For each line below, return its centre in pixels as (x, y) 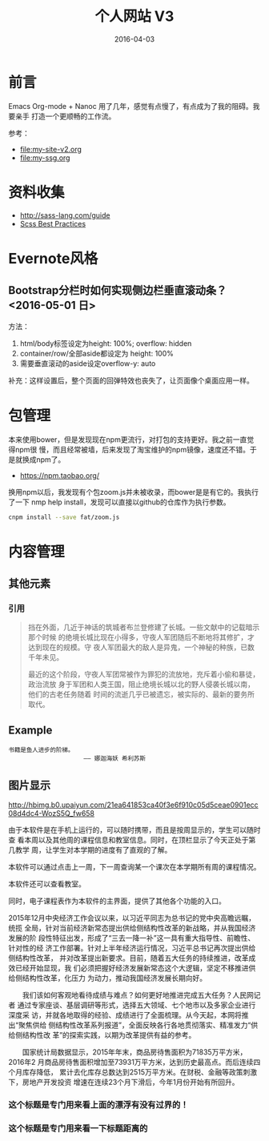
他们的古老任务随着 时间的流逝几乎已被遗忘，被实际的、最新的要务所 (141, 694)
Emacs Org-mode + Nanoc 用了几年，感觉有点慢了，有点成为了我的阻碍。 (131, 106)
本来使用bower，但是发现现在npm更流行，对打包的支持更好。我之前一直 (128, 439)
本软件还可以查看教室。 (47, 884)
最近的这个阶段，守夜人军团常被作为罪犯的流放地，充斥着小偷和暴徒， (144, 674)
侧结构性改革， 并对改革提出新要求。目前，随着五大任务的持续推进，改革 (128, 958)
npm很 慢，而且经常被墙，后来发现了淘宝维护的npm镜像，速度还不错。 (132, 449)
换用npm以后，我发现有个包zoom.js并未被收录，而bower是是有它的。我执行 (133, 492)
